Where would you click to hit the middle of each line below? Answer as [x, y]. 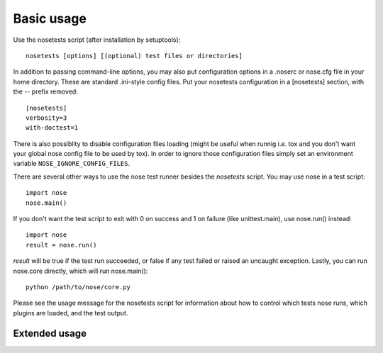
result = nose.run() [61, 245]
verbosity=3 [46, 118]
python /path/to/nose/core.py [78, 287]
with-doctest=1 [52, 128]
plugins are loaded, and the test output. [71, 313]
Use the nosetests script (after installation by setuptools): [97, 40]
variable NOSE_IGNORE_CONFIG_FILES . [72, 164]
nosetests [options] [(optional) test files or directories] [134, 56]
